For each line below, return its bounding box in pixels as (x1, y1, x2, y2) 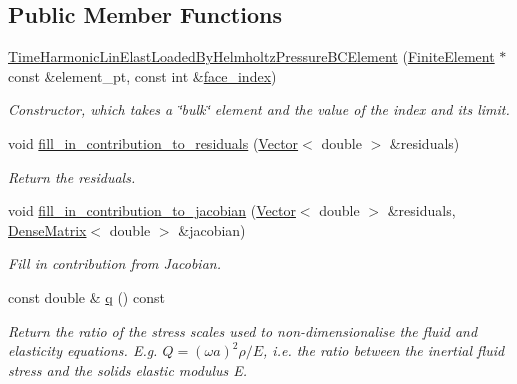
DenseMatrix (8, 219, 87, 240)
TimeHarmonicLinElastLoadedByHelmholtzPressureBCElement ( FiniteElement (8, 46, 495, 67)
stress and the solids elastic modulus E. (8, 359, 248, 380)
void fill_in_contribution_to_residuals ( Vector (8, 132, 299, 153)
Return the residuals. (8, 166, 136, 187)
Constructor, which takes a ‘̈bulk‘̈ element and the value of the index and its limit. (8, 99, 510, 120)
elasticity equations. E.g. (8, 340, 158, 361)
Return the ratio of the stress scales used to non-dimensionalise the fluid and (8, 320, 478, 341)
